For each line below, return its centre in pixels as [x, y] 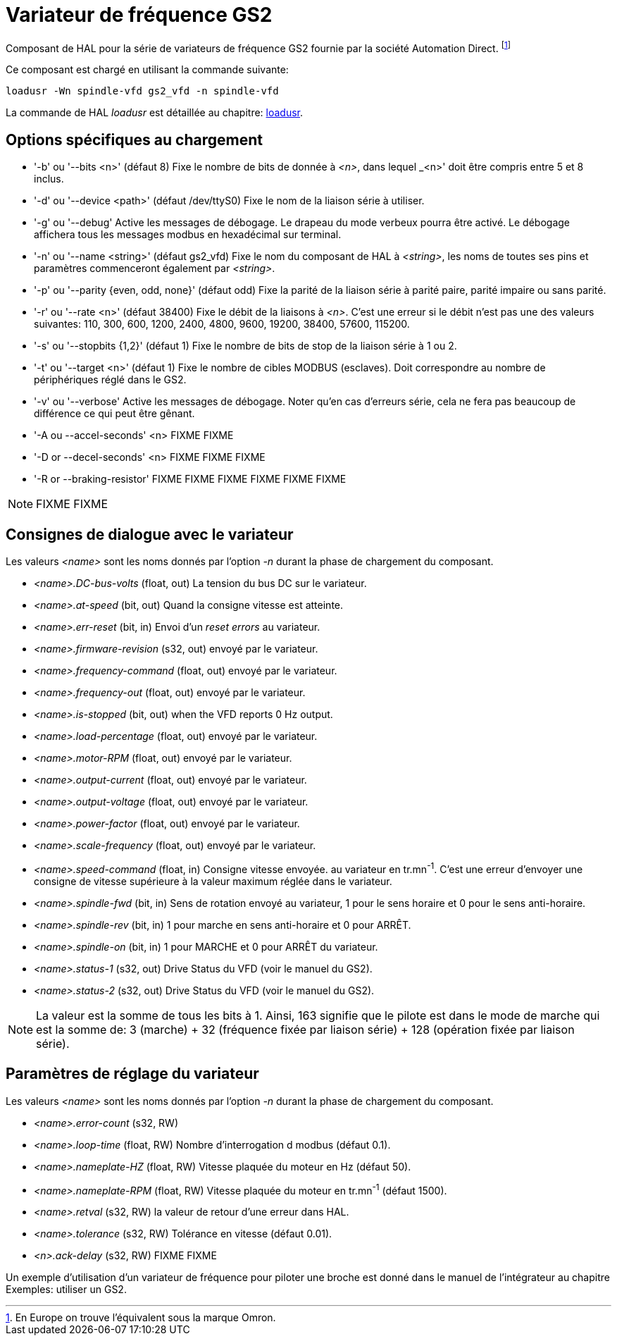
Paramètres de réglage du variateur [132, 1074]
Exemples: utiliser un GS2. [66, 1290]
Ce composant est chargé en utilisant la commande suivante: [147, 70]
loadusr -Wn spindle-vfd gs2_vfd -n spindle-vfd [142, 91]
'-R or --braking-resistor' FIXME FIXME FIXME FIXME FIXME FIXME [190, 479]
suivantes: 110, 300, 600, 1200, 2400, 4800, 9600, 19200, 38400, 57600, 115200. [222, 324]
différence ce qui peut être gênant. [114, 414]
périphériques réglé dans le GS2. [110, 380]
